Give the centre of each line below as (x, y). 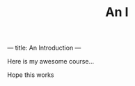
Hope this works (31, 75)
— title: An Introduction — (44, 48)
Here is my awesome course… (51, 62)
